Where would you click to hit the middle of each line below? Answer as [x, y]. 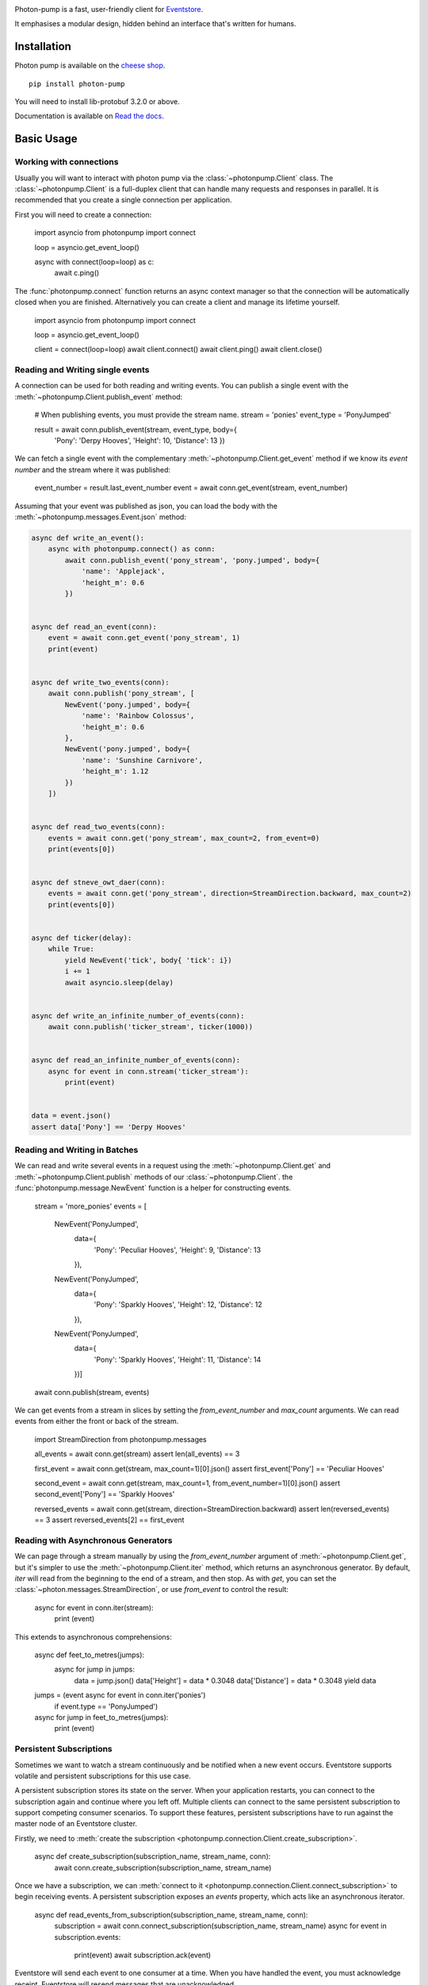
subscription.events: [88, 1937]
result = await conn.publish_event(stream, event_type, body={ [136, 430]
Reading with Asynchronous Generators [94, 1540]
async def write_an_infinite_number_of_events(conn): [138, 1016]
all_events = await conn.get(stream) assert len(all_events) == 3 [137, 1454]
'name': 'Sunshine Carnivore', [142, 760]
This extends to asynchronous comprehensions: [93, 1636]
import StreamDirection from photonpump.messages [121, 1439]
